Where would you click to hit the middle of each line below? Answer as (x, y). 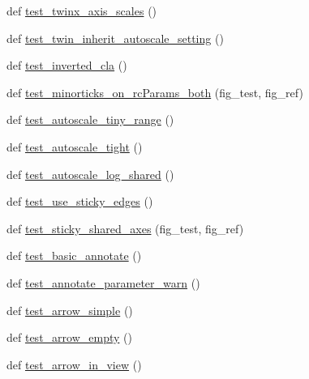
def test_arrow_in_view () (74, 364)
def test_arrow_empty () (69, 337)
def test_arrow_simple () (70, 310)
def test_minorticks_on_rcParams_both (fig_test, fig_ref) (155, 92)
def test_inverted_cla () (67, 65)
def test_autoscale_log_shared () (90, 174)
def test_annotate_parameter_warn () (103, 282)
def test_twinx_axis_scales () (82, 11)
